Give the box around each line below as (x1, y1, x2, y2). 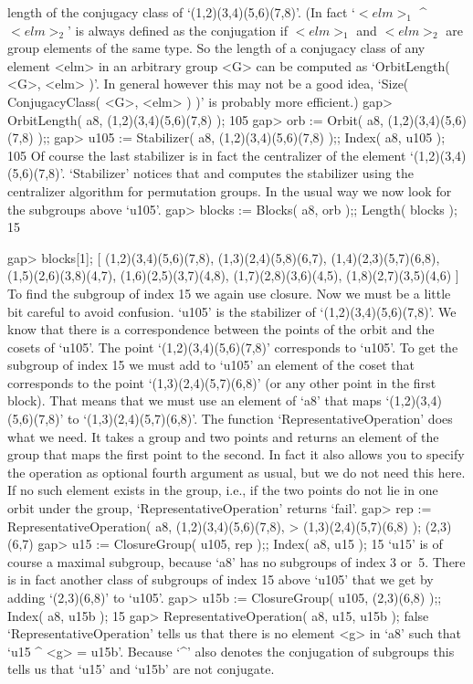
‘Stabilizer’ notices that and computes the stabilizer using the (69, 163, 414, 183)
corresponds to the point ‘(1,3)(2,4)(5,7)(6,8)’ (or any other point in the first (7, 373, 436, 392)
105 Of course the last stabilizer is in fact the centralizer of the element (7, 145, 406, 164)
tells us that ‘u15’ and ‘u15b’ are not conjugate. (7, 659, 275, 679)
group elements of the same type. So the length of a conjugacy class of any (7, 38, 426, 58)
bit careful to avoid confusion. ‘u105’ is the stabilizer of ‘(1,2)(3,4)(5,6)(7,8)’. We (7, 301, 457, 321)
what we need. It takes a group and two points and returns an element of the (7, 426, 439, 446)
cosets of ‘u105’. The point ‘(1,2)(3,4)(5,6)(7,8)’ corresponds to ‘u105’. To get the (7, 337, 458, 356)
